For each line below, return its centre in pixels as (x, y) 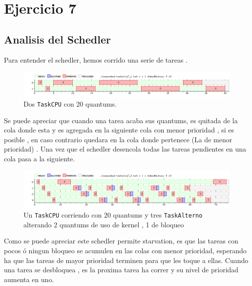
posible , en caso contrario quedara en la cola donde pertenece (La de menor (118, 139)
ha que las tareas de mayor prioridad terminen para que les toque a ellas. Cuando (126, 260)
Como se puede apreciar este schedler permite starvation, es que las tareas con (121, 241)
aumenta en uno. (29, 279)
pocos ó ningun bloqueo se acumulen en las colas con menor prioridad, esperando (125, 251)
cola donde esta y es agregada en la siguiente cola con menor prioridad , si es (119, 130)
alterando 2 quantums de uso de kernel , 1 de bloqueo (104, 224)
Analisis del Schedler (57, 39)
